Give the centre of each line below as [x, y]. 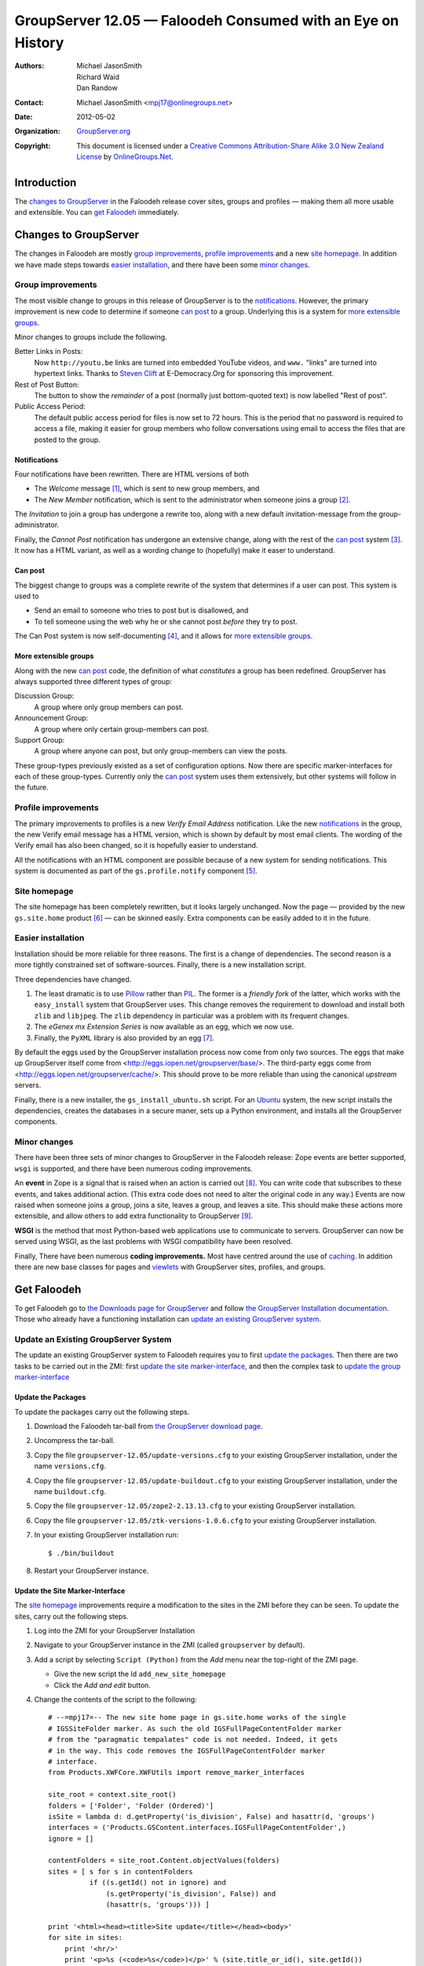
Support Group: [40, 740]
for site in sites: [86, 1938]
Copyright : [33, 145]
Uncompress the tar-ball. [75, 1441]
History [39, 42]
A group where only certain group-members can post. [122, 729]
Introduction [46, 182]
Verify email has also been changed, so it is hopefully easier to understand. [136, 845]
